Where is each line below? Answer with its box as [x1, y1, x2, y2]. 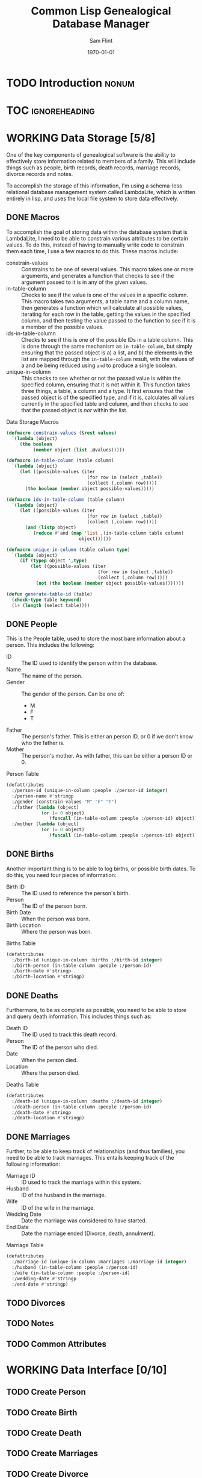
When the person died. [21, 1056, 78, 1063]
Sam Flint [89, 37, 113, 44]
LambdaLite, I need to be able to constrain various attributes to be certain [6, 234, 188, 242]
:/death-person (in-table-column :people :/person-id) [11, 1104, 152, 1110]
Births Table [6, 939, 36, 947]
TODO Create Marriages [6, 1448, 98, 1459]
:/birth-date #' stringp [11, 968, 71, 974]
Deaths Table [6, 1081, 39, 1088]
